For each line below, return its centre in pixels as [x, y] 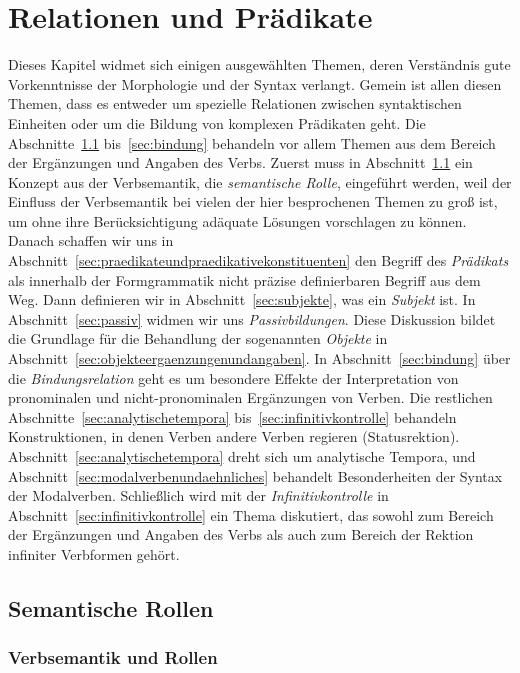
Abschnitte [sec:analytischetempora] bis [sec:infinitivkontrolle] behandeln [232, 416]
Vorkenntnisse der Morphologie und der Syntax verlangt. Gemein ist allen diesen [255, 83]
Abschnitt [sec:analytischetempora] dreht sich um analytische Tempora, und [242, 456]
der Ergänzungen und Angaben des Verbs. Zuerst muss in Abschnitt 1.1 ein [240, 162]
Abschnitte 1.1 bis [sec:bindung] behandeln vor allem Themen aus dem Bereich [252, 142]
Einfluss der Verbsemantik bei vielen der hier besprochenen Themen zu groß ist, [253, 201]
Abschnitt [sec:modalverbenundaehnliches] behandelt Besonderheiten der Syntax [255, 475]
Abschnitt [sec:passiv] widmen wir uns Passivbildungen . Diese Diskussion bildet [252, 318]
